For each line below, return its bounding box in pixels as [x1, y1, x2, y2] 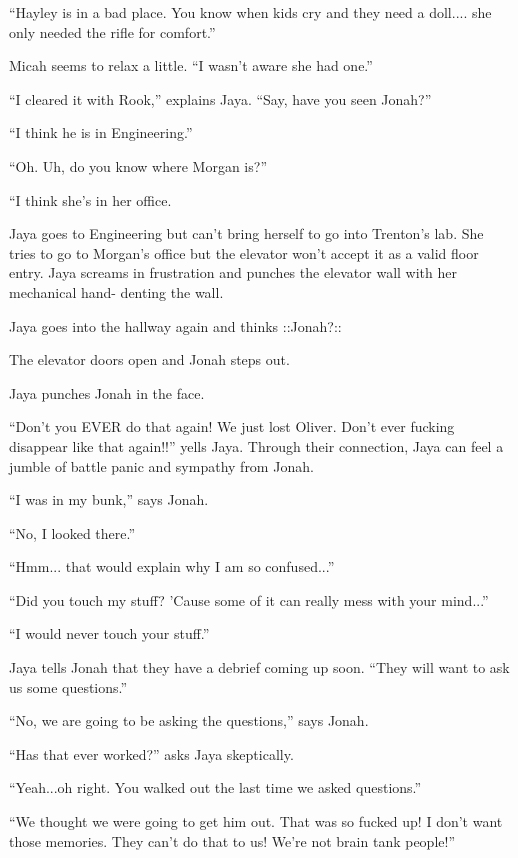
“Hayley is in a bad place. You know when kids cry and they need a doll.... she [9, 2, 492, 22]
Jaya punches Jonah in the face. [9, 382, 205, 403]
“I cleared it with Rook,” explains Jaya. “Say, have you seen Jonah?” [9, 88, 432, 109]
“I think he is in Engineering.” [9, 122, 193, 143]
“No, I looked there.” [9, 522, 136, 543]
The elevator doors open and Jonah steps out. [9, 349, 290, 370]
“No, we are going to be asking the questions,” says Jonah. [9, 710, 369, 731]
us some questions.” [9, 676, 128, 697]
